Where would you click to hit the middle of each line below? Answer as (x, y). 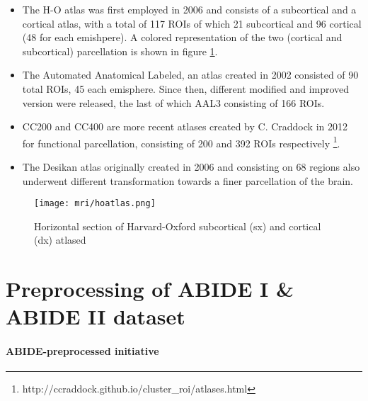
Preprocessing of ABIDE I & (150, 289)
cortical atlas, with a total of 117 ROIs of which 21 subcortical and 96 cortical (192, 23)
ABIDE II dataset (96, 316)
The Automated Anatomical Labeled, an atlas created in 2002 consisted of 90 (190, 75)
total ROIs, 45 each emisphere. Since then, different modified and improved (186, 88)
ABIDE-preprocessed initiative (82, 351)
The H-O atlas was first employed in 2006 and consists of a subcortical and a (189, 9)
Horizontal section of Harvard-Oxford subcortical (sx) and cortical (178, 226)
